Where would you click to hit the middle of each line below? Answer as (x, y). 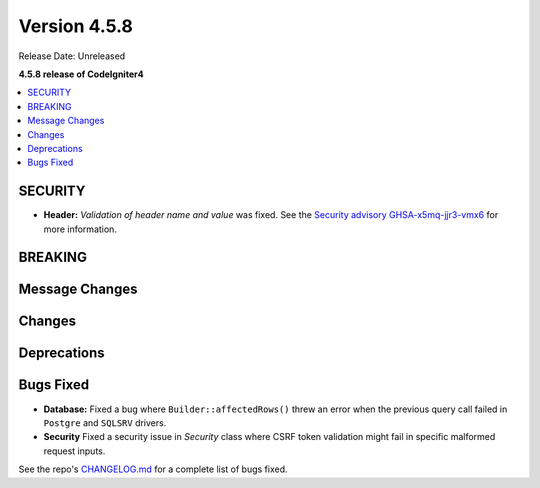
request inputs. (74, 451)
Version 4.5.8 (76, 26)
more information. (80, 229)
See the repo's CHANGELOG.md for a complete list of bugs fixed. (153, 469)
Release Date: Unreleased (72, 56)
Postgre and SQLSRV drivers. (105, 422)
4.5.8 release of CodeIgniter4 (81, 74)
